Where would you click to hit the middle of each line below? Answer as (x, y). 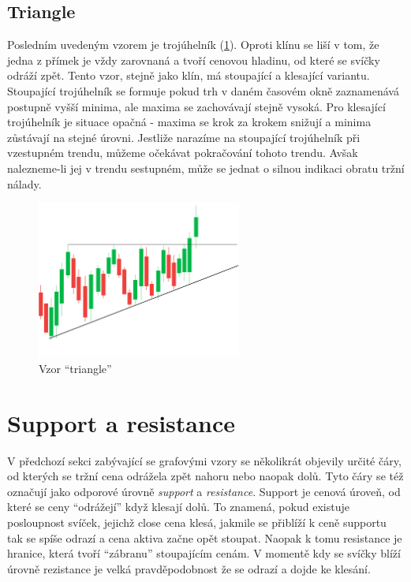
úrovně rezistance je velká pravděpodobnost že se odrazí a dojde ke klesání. (189, 568)
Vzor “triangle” (75, 368)
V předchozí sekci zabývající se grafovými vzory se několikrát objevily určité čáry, (204, 460)
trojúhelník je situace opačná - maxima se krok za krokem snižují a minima (189, 122)
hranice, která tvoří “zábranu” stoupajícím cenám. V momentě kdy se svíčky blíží (204, 553)
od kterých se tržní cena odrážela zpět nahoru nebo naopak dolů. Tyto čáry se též (205, 476)
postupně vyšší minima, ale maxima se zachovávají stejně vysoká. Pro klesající (196, 106)
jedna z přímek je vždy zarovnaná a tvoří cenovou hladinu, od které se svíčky (194, 60)
